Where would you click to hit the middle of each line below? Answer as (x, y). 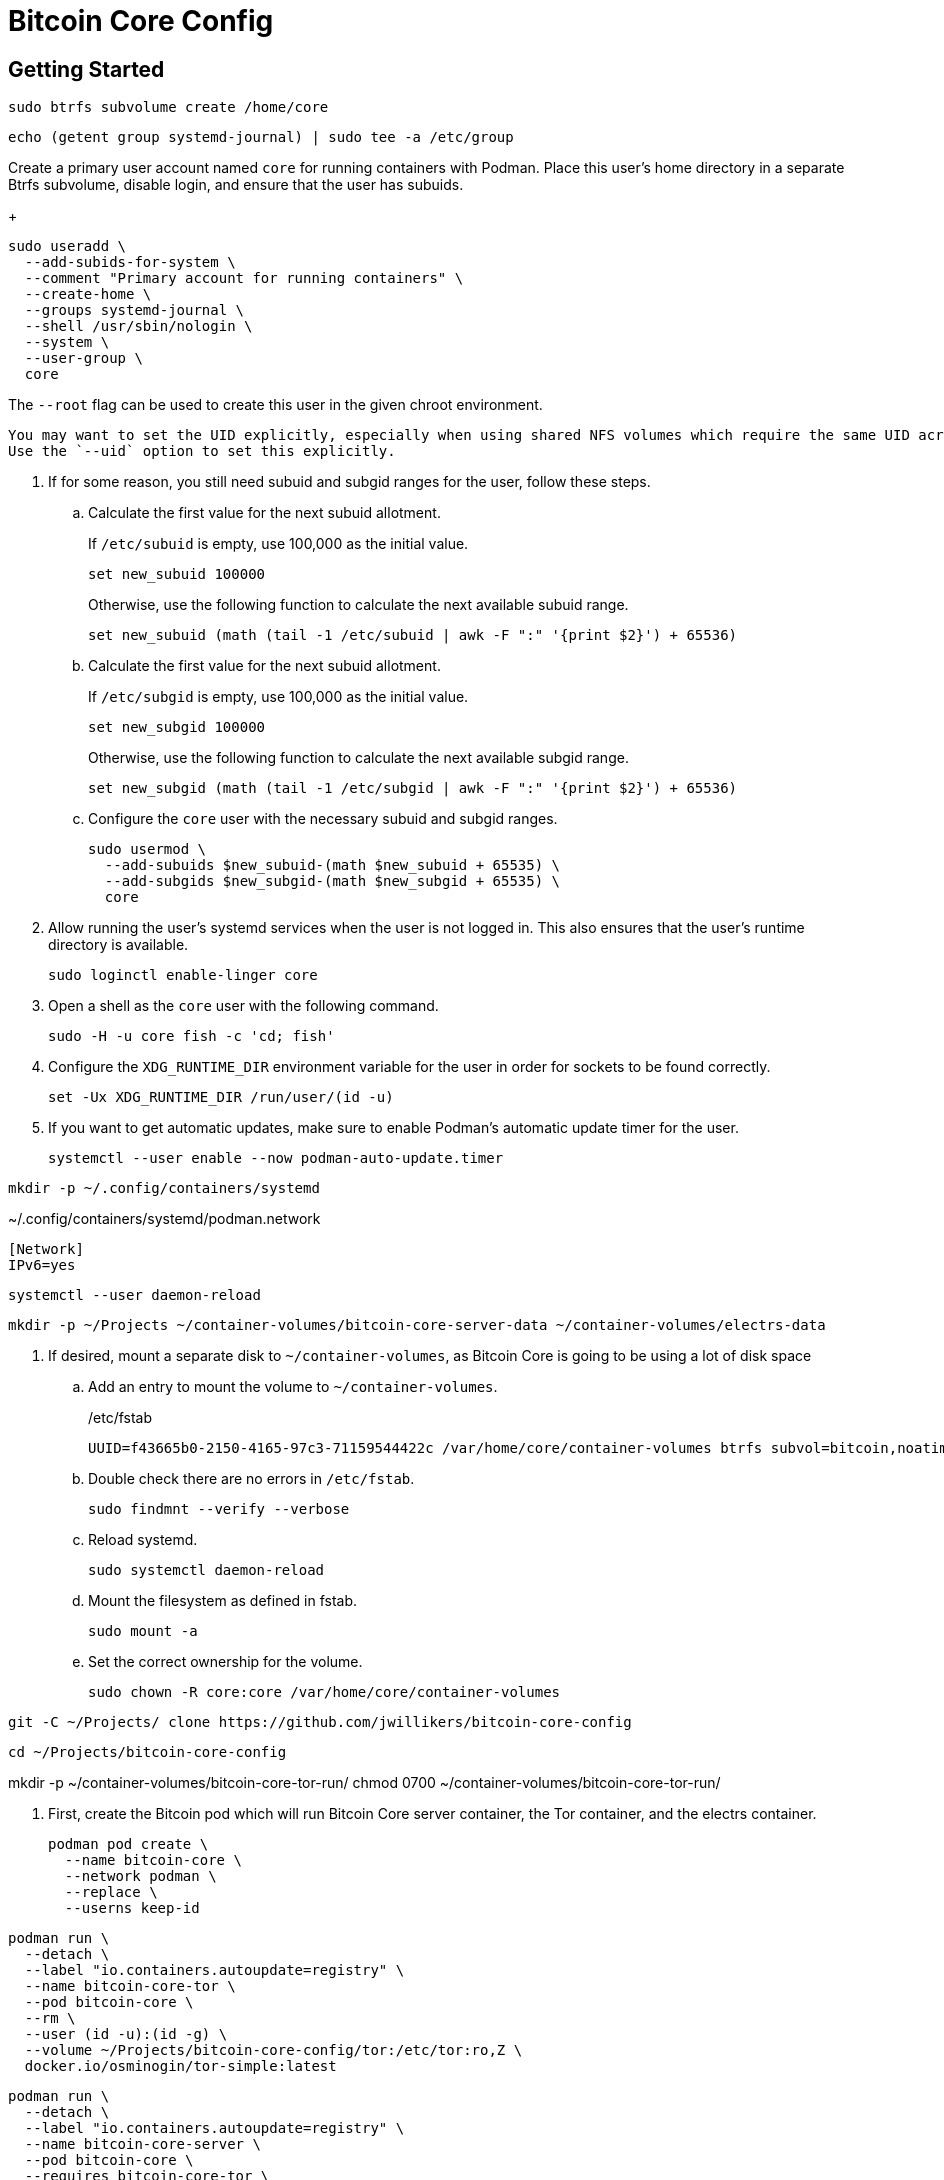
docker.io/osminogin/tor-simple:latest (180, 2066)
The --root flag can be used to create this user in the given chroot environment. (275, 405)
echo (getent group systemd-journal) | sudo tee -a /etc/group (261, 137)
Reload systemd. (143, 1540)
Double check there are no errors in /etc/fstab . (251, 1479)
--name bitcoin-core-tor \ (130, 1986)
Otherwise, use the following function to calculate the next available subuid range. (358, 605)
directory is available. (118, 945)
